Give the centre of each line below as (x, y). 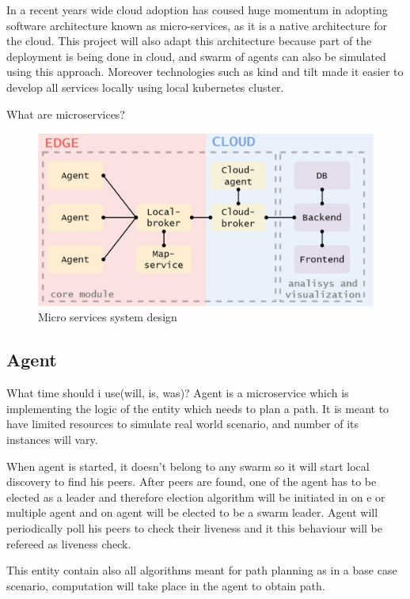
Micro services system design (108, 317)
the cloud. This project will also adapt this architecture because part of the (189, 41)
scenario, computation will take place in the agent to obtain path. (166, 585)
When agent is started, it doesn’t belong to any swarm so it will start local (188, 466)
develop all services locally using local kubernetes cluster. (145, 87)
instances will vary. (52, 439)
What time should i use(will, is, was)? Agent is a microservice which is (178, 393)
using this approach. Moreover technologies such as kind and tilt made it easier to (205, 72)
